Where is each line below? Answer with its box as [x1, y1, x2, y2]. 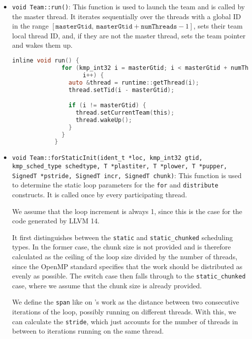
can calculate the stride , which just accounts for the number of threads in [12, 316, 238, 326]
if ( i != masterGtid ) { [68, 102, 146, 109]
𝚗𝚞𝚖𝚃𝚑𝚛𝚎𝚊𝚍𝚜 [141, 23, 177, 31]
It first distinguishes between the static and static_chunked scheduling [12, 232, 233, 242]
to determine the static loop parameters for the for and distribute [12, 180, 219, 190]
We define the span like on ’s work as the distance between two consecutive [12, 297, 239, 307]
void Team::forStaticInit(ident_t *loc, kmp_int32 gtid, [12, 154, 203, 162]
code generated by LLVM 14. [12, 216, 100, 226]
